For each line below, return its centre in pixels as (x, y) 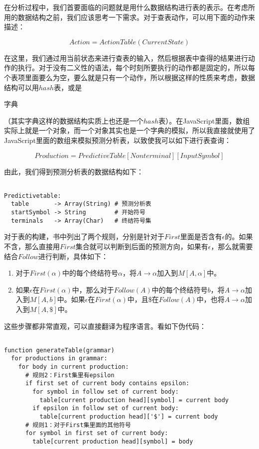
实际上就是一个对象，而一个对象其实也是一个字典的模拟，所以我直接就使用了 (129, 130)
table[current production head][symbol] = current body (134, 400)
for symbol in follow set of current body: (106, 392)
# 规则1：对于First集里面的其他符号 (78, 425)
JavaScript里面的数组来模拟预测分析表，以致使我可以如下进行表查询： (118, 140)
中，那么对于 (93, 289)
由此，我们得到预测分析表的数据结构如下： (74, 171)
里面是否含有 (201, 236)
